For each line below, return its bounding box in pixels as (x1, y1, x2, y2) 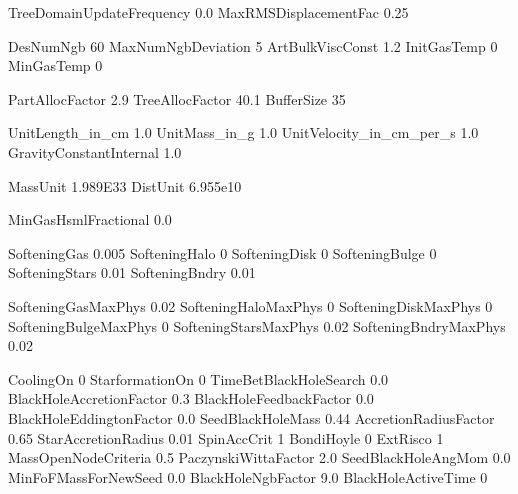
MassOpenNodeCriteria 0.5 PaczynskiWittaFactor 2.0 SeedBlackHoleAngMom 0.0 (8, 447, 511, 468)
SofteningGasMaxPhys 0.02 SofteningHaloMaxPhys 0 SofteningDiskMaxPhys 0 (8, 295, 493, 316)
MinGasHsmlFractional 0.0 (8, 209, 172, 230)
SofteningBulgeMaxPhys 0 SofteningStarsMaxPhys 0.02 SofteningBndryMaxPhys (8, 315, 506, 336)
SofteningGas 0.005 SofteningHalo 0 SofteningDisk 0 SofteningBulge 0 (8, 242, 437, 263)
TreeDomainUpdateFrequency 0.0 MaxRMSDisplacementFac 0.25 (8, 2, 409, 22)
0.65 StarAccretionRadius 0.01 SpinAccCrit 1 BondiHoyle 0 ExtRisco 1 (8, 427, 444, 448)
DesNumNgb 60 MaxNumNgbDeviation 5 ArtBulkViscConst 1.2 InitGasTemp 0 (8, 35, 498, 56)
